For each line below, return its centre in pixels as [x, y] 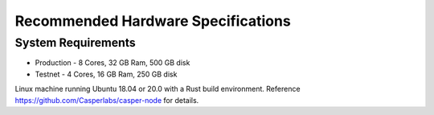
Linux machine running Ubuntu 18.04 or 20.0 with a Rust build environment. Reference [158, 89]
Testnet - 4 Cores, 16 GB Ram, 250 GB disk [106, 74]
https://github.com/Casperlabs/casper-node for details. [107, 100]
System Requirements [75, 43]
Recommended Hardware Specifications [153, 21]
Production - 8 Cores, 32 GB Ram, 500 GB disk [113, 63]
